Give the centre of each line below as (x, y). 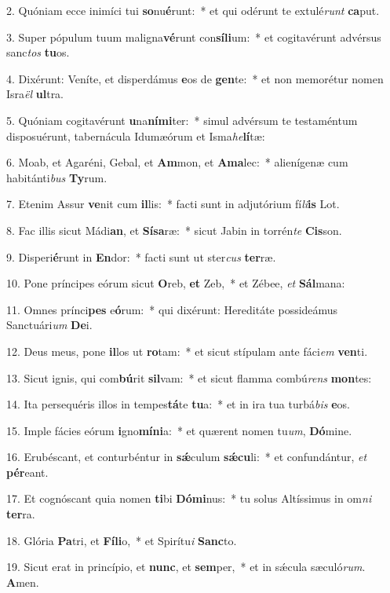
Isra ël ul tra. (35, 94)
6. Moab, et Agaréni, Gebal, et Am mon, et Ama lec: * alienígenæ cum (177, 162)
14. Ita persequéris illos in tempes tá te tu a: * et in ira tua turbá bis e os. (178, 404)
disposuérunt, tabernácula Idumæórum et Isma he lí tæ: (136, 135)
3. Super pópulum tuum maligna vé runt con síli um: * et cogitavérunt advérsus (194, 37)
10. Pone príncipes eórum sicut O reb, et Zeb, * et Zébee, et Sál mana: (176, 283)
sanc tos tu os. (38, 52)
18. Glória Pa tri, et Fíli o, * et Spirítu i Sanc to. (122, 540)
